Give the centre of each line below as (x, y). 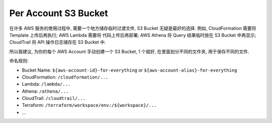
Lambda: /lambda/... (46, 84)
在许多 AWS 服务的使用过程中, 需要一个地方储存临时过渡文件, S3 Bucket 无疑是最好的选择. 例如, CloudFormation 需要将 (133, 28)
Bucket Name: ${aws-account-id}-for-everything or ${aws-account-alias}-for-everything (129, 70)
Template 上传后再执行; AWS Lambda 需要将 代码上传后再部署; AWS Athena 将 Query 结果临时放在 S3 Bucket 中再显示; (133, 35)
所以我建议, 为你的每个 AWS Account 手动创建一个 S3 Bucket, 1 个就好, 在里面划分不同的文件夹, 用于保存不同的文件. (129, 51)
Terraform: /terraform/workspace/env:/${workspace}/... (89, 105)
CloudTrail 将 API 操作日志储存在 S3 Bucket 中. (58, 42)
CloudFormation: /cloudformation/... (65, 77)
